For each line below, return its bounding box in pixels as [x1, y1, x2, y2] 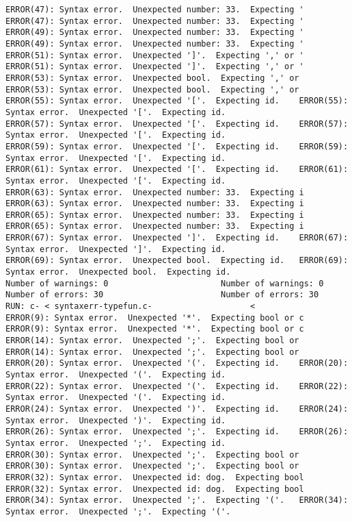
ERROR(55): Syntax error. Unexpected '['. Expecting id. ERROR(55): [5, 96, 349, 106]
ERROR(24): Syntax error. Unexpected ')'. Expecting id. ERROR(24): [5, 403, 349, 414]
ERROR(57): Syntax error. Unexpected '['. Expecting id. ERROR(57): [5, 119, 349, 129]
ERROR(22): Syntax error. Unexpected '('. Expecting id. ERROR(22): [5, 381, 349, 391]
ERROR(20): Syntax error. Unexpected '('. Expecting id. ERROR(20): [5, 358, 349, 369]
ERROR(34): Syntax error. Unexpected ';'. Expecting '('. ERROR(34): [5, 495, 349, 506]
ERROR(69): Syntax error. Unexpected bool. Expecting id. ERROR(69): [5, 256, 349, 266]
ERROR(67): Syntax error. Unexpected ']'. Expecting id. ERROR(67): [5, 233, 349, 243]
